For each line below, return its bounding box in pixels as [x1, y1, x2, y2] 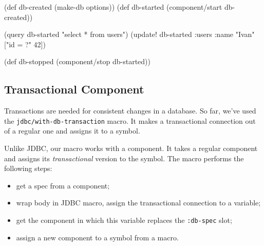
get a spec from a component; [16, 180, 110, 191]
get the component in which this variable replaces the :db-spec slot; [16, 214, 232, 225]
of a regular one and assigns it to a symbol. [4, 125, 140, 136]
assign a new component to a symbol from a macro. [16, 232, 179, 242]
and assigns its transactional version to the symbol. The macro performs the [4, 153, 244, 163]
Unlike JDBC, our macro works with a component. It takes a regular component [4, 143, 258, 154]
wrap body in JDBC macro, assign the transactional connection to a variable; [16, 197, 261, 208]
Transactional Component [4, 81, 144, 97]
